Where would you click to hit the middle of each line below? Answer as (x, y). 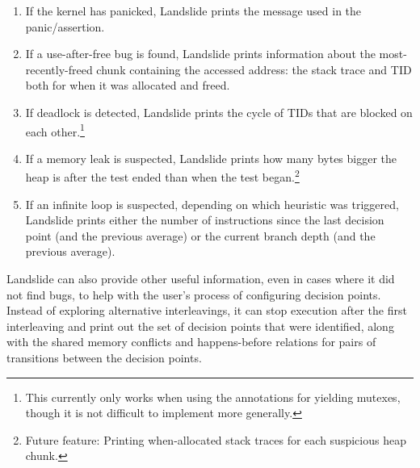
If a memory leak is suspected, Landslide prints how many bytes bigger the (211, 158)
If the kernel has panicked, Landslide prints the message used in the (193, 10)
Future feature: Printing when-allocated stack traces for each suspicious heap (216, 439)
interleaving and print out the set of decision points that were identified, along (200, 326)
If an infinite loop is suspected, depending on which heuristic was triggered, (212, 204)
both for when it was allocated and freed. (128, 85)
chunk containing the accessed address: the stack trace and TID (254, 69)
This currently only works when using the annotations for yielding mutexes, (213, 397)
